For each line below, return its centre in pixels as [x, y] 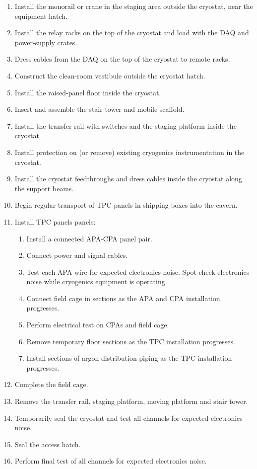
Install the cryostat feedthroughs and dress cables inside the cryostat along [128, 179]
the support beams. [44, 188]
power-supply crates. [46, 42]
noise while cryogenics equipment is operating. [97, 281]
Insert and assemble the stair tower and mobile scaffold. [99, 109]
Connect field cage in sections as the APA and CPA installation [123, 298]
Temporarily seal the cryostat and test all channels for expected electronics [128, 418]
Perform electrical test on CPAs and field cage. [98, 325]
